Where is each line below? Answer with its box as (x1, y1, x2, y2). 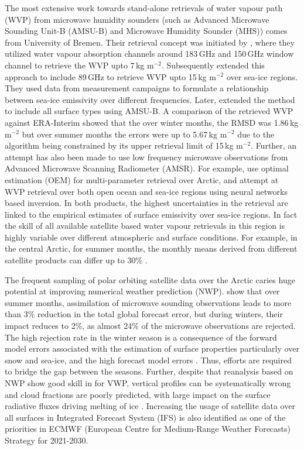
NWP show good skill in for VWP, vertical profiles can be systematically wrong (5, 377, 291, 389)
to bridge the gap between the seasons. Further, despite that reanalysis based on (5, 365, 293, 377)
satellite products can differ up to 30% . (5, 254, 148, 266)
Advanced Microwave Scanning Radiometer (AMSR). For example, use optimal (5, 162, 289, 174)
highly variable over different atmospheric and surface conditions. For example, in (5, 231, 298, 243)
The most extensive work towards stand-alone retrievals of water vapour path (5, 2, 283, 13)
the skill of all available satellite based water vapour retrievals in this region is (5, 219, 285, 232)
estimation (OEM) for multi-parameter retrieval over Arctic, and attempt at (5, 173, 279, 186)
